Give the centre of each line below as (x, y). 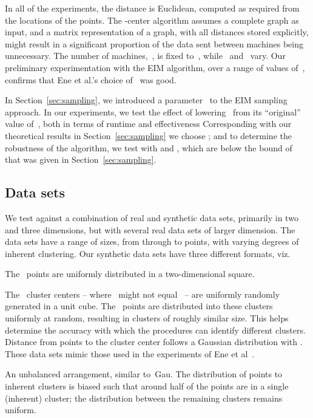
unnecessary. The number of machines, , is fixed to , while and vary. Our (145, 56)
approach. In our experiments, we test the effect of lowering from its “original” (153, 111)
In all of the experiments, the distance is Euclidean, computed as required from (152, 8)
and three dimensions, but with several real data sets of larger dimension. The (150, 229)
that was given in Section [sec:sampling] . (81, 159)
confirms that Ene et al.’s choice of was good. (91, 79)
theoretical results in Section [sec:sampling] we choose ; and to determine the (148, 135)
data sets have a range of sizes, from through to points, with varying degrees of (152, 242)
